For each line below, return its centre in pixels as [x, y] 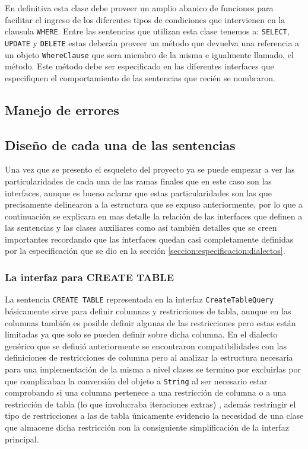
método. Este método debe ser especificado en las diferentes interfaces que [139, 66]
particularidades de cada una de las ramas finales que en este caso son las [138, 181]
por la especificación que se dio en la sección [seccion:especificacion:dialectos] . [145, 251]
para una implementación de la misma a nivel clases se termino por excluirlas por [153, 369]
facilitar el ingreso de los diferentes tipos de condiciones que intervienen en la [145, 19]
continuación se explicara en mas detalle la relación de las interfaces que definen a [154, 216]
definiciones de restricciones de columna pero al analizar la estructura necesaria [149, 357]
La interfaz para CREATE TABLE [90, 277]
